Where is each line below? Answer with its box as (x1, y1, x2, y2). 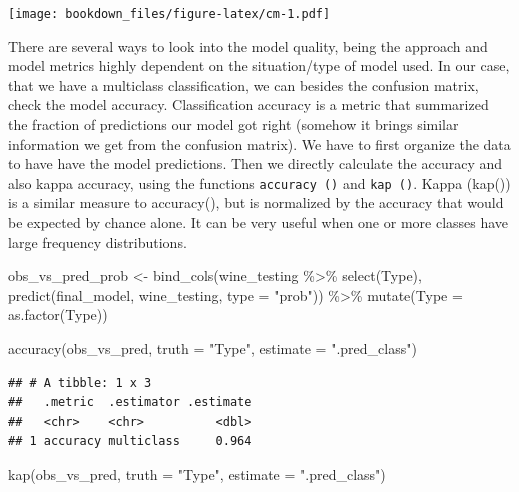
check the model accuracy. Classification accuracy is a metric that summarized (8, 94, 489, 115)
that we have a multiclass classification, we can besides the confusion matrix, (8, 74, 479, 95)
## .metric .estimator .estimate (8, 395, 252, 410)
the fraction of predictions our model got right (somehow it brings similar (8, 114, 459, 135)
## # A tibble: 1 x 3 (8, 375, 152, 390)
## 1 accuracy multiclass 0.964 (8, 434, 252, 449)
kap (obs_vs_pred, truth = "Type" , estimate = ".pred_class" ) (8, 464, 386, 484)
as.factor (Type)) (8, 304, 108, 325)
